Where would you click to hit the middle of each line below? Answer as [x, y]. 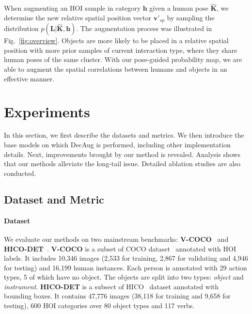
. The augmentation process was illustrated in [144, 28]
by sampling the [191, 17]
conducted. [20, 173]
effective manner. [29, 78]
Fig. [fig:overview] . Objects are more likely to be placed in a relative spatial [116, 40]
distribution [21, 28]
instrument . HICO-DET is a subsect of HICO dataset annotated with [111, 286]
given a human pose [179, 8]
